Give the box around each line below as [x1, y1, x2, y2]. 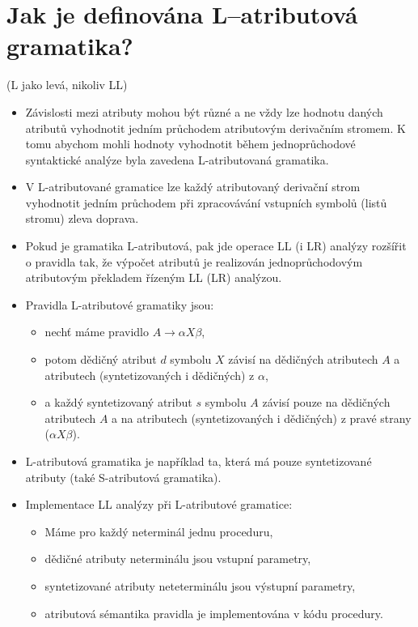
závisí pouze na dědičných [262, 394, 391, 411]
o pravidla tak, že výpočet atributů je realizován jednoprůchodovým [25, 253, 363, 270]
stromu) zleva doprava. [25, 210, 139, 227]
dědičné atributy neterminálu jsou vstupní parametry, [44, 550, 311, 567]
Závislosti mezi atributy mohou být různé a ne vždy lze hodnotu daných [25, 103, 383, 120]
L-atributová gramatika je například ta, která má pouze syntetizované [25, 453, 372, 469]
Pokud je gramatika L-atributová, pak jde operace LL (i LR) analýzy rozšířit [25, 237, 407, 254]
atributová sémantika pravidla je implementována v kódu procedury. [44, 604, 383, 621]
